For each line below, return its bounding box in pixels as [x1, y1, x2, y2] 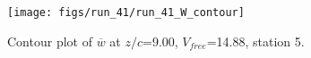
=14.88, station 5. [206, 31, 305, 50]
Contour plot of [7, 31, 92, 50]
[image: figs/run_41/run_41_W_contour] [7, 6, 245, 19]
